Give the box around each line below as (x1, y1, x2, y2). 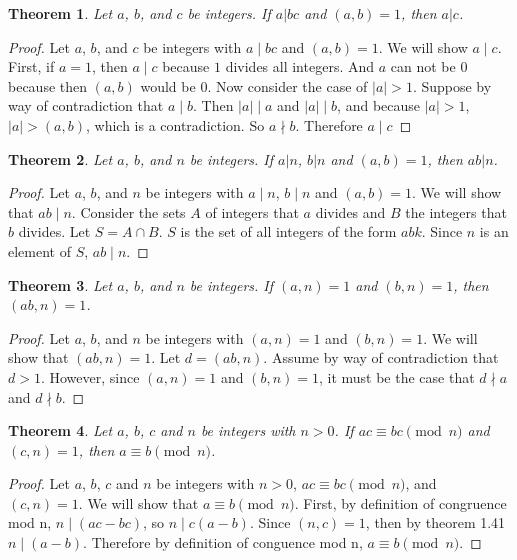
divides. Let (18, 221, 91, 242)
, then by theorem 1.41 (365, 512, 506, 533)
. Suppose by (412, 75, 492, 96)
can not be (390, 56, 456, 77)
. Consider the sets (71, 201, 186, 222)
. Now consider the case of (207, 75, 368, 96)
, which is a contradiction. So (85, 114, 265, 135)
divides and (315, 201, 386, 222)
